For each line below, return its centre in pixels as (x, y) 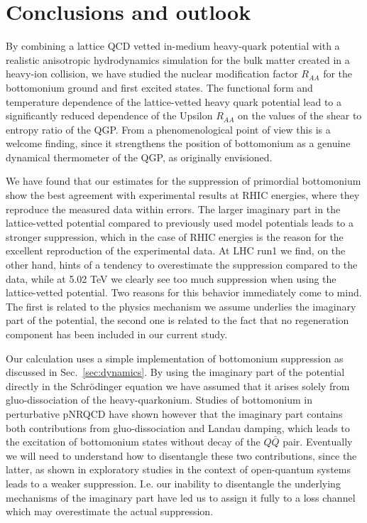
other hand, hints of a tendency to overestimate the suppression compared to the (182, 265)
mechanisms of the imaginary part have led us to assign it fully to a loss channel (181, 497)
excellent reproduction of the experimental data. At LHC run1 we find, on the (176, 250)
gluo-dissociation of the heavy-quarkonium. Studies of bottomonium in (159, 400)
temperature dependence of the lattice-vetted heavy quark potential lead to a (174, 101)
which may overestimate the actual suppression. (110, 511)
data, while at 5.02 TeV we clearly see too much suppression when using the (171, 278)
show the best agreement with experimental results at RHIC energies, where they (183, 195)
